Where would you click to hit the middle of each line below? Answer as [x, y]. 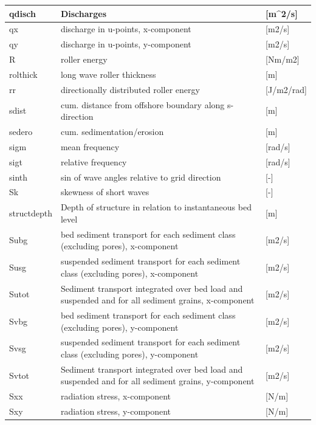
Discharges [83, 13]
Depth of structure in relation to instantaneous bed [156, 207]
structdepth [31, 213]
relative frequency [94, 161]
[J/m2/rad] [286, 89]
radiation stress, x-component [116, 396]
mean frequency [90, 146]
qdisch [22, 13]
